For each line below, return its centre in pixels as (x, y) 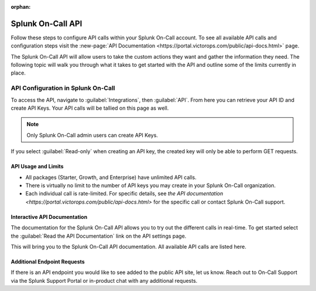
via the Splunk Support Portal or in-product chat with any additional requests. (104, 280)
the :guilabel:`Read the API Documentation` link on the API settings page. (99, 236)
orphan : (21, 7)
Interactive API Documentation (49, 216)
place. (18, 73)
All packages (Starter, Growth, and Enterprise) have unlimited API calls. (111, 177)
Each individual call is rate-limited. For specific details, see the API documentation (124, 194)
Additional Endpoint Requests (48, 262)
